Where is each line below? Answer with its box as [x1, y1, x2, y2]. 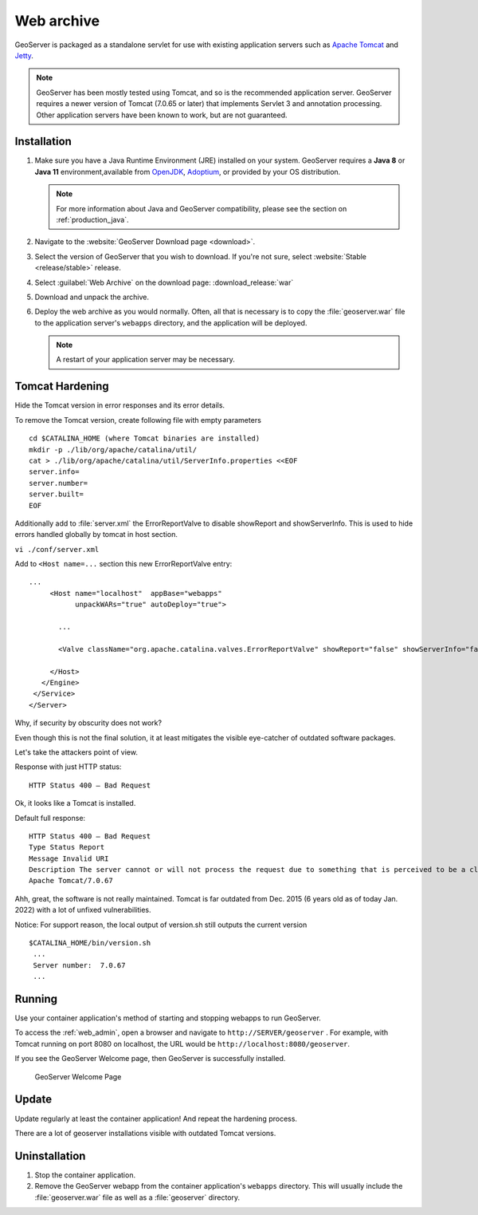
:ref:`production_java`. [56, 215, 129, 224]
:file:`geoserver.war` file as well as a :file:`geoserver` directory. [34, 1193, 241, 1202]
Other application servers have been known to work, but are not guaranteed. [36, 110, 288, 120]
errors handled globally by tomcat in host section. [14, 530, 178, 539]
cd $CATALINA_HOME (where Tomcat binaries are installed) [29, 434, 261, 443]
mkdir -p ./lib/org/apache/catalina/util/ [29, 445, 198, 454]
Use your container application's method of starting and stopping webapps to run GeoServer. [14, 1013, 322, 1023]
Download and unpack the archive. [34, 292, 149, 302]
